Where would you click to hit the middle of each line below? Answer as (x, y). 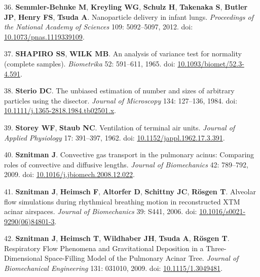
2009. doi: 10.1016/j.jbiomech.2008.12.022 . (69, 174)
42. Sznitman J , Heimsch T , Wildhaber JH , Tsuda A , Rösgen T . (117, 238)
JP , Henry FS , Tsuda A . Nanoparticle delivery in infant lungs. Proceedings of (129, 16)
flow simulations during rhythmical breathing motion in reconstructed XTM (122, 201)
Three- (216, 248)
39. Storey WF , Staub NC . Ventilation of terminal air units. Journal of (120, 127)
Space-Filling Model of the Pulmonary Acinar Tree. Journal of (141, 258)
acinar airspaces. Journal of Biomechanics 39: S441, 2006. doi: (101, 211)
